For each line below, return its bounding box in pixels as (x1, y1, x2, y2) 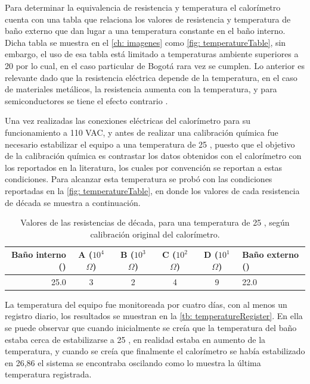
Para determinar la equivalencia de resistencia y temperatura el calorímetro (5, 1, 281, 13)
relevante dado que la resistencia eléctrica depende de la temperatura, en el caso (5, 71, 297, 83)
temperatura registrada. (5, 368, 92, 380)
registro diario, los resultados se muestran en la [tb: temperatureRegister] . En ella (5, 310, 303, 322)
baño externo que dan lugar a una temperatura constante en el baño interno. (5, 24, 286, 37)
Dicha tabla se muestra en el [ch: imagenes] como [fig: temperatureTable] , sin (5, 36, 286, 48)
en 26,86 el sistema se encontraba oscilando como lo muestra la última (5, 356, 261, 369)
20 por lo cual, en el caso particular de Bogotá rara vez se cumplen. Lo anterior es (5, 59, 305, 71)
